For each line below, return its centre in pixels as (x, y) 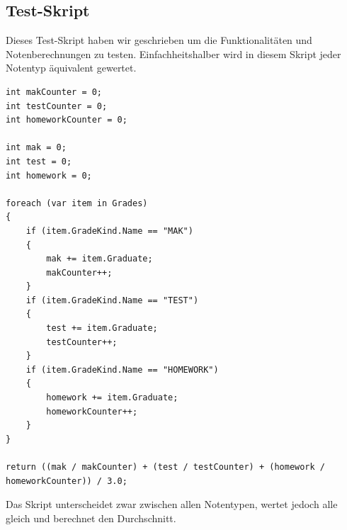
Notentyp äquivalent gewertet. (71, 68)
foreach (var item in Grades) (77, 203)
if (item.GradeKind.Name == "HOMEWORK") (122, 370)
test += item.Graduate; (102, 328)
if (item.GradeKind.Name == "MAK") (109, 231)
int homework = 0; (49, 175)
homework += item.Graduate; (112, 398)
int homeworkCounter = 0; (67, 120)
